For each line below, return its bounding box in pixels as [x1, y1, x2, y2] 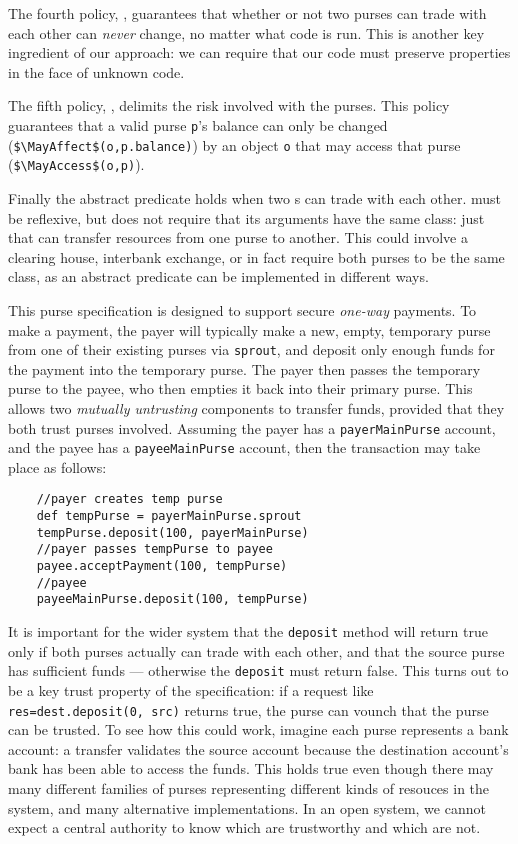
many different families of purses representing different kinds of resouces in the [8, 777, 490, 798]
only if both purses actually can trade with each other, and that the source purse [8, 640, 505, 661]
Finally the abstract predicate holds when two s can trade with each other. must [8, 187, 501, 208]
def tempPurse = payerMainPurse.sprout [36, 509, 302, 524]
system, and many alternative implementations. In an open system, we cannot [8, 797, 486, 818]
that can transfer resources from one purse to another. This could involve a [8, 227, 468, 248]
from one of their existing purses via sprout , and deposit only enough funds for [8, 339, 495, 360]
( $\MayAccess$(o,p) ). [8, 154, 145, 175]
